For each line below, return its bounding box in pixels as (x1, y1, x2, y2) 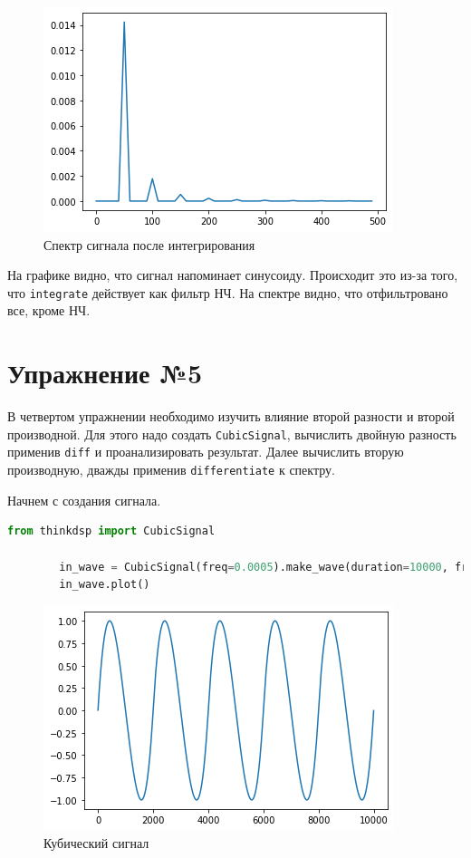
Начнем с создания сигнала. (7, 490, 161, 509)
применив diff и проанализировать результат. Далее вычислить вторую (7, 442, 404, 461)
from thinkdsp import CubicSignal (7, 525, 216, 538)
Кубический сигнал (43, 834, 149, 853)
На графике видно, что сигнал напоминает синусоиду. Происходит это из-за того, (7, 265, 458, 284)
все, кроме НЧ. (7, 301, 91, 320)
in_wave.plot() (59, 578, 150, 592)
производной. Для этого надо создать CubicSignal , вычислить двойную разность (7, 424, 457, 443)
